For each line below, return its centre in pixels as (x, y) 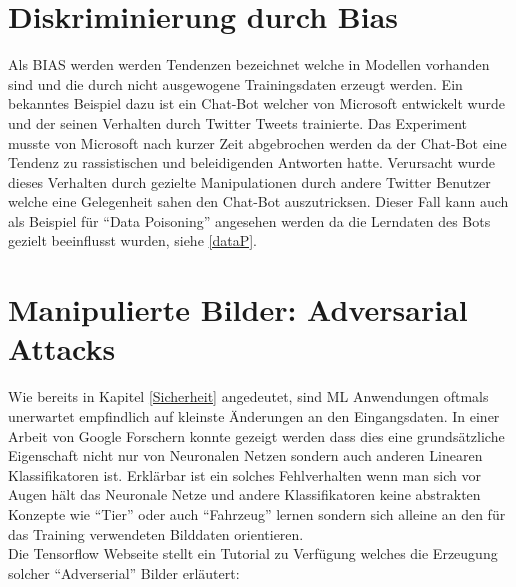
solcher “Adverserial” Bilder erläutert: (124, 572)
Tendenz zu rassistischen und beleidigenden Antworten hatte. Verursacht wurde (252, 162)
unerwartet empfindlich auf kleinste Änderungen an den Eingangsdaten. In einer (254, 415)
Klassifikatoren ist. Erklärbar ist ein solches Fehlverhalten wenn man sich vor (244, 474)
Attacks (62, 348)
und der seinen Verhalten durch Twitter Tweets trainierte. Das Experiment (238, 122)
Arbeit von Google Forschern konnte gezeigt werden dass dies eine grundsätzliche (256, 435)
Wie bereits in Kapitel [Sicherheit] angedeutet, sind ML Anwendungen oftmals (248, 396)
